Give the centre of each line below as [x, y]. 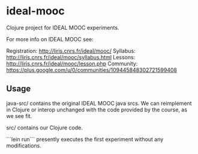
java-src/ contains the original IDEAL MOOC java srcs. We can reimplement [99, 103]
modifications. [24, 146]
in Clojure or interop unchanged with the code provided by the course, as [97, 110]
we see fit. [19, 116]
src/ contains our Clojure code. [44, 128]
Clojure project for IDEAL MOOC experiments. [63, 28]
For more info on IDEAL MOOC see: [50, 39]
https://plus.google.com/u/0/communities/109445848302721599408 [91, 70]
